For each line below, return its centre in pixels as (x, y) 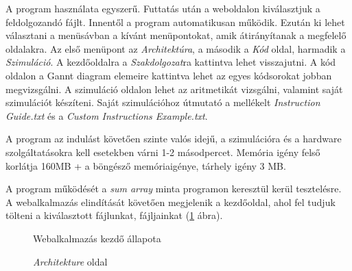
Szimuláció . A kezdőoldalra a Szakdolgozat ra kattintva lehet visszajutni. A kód (171, 62)
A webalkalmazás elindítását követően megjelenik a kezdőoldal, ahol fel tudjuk (171, 202)
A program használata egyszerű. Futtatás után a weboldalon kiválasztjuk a (163, 8)
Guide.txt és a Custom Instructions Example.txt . (107, 115)
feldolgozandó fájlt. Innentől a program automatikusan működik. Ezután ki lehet (175, 22)
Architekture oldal (70, 261)
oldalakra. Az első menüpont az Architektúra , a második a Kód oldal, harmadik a (176, 48)
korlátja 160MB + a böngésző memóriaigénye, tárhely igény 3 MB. (146, 165)
